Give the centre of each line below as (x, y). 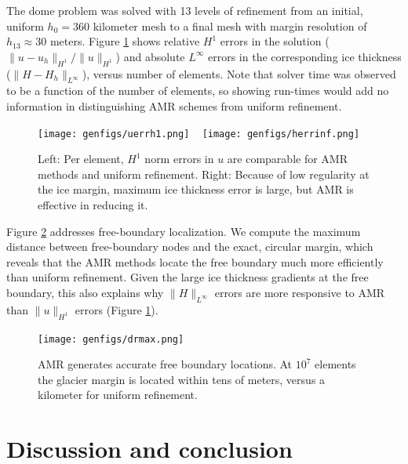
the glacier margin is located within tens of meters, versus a (182, 379)
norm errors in (179, 159)
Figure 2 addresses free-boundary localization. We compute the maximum (184, 231)
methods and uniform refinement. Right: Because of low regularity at (204, 174)
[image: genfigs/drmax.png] (111, 339)
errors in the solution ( (275, 41)
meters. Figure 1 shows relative (125, 41)
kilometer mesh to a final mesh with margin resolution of (230, 25)
